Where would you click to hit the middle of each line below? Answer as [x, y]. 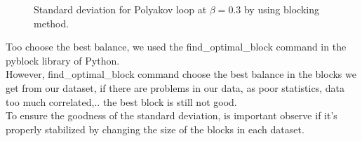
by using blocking [281, 9]
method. [52, 23]
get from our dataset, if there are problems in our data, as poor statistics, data [175, 87]
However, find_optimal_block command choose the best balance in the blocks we [181, 74]
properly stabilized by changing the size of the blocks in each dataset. [155, 129]
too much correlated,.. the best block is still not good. [121, 101]
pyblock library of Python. [63, 60]
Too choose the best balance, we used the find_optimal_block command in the [176, 47]
